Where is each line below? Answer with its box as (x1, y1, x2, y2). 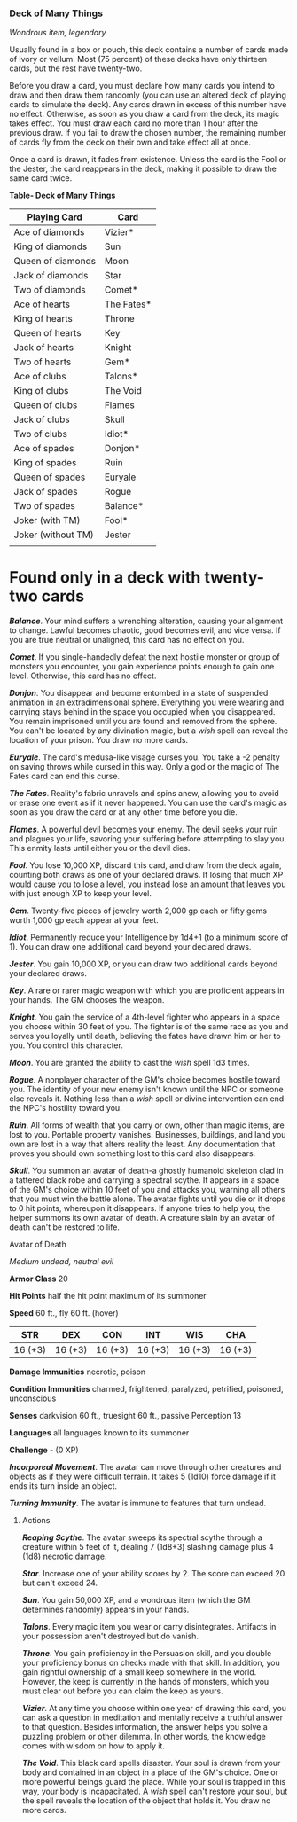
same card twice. (9, 173, 73, 184)
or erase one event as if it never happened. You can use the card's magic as (9, 797, 288, 809)
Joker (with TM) (13, 514, 82, 527)
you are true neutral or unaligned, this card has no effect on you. (9, 635, 245, 645)
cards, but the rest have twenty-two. (9, 63, 143, 74)
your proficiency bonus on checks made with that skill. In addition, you (21, 1657, 281, 1669)
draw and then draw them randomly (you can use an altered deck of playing (9, 90, 286, 100)
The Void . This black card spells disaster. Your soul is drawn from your (21, 1758, 281, 1769)
